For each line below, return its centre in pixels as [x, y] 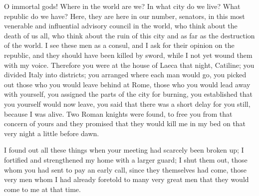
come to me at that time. [42, 189]
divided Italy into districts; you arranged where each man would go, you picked [125, 75]
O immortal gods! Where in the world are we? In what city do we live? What [122, 6]
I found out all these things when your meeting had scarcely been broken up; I [124, 150]
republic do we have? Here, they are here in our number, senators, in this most [125, 16]
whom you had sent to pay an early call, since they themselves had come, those [126, 169]
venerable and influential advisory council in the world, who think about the [121, 26]
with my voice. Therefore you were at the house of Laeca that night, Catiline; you [129, 65]
